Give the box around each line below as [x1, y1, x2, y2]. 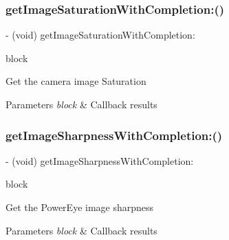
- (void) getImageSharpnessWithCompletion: [6, 153, 194, 168]
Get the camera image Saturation [6, 74, 146, 88]
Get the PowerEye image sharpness [6, 200, 154, 214]
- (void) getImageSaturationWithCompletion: [6, 28, 195, 42]
